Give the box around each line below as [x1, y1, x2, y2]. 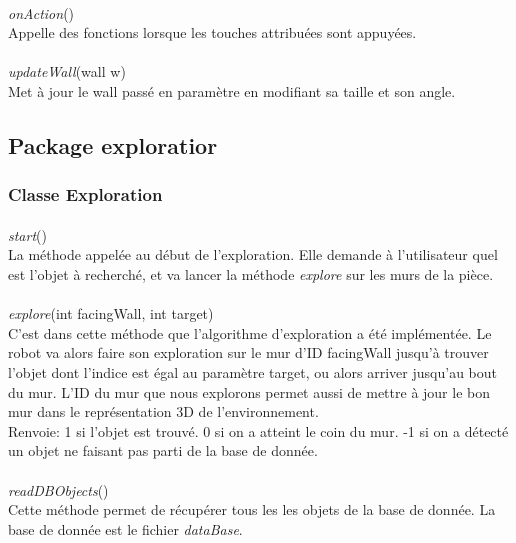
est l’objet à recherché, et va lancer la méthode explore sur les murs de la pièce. [8, 263, 494, 284]
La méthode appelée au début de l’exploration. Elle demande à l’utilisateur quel [8, 244, 498, 265]
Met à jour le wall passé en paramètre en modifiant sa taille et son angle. [8, 80, 456, 101]
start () [8, 224, 47, 245]
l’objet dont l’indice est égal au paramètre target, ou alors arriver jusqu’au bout [8, 361, 497, 382]
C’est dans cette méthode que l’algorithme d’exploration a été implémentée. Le [8, 322, 492, 343]
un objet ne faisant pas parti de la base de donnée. [8, 440, 318, 461]
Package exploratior [8, 129, 218, 160]
